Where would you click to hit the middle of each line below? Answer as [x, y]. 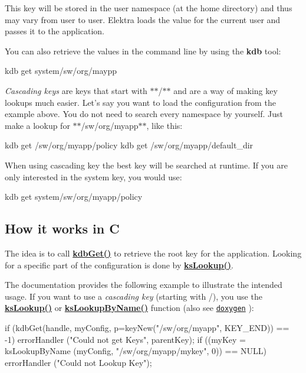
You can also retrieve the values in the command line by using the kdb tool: [143, 51]
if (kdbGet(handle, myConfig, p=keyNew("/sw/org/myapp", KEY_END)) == [147, 327]
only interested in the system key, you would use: [93, 176]
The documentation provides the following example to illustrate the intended [144, 285]
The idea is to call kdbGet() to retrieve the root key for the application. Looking [153, 253]
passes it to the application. [55, 31]
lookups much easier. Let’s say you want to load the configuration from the [140, 102]
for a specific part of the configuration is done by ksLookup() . [119, 265]
